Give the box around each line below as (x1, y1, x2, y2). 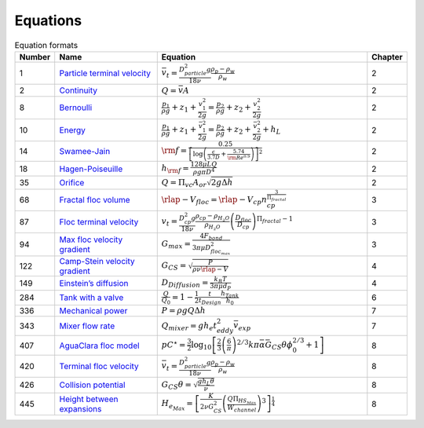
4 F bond (199, 232, 223, 241)
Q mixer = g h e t (161, 320, 217, 332)
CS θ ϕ (271, 340, 294, 352)
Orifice (59, 177, 85, 188)
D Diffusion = (161, 277, 209, 290)
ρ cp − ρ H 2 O (195, 212, 230, 223)
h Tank (221, 289, 239, 298)
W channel (227, 404, 257, 413)
